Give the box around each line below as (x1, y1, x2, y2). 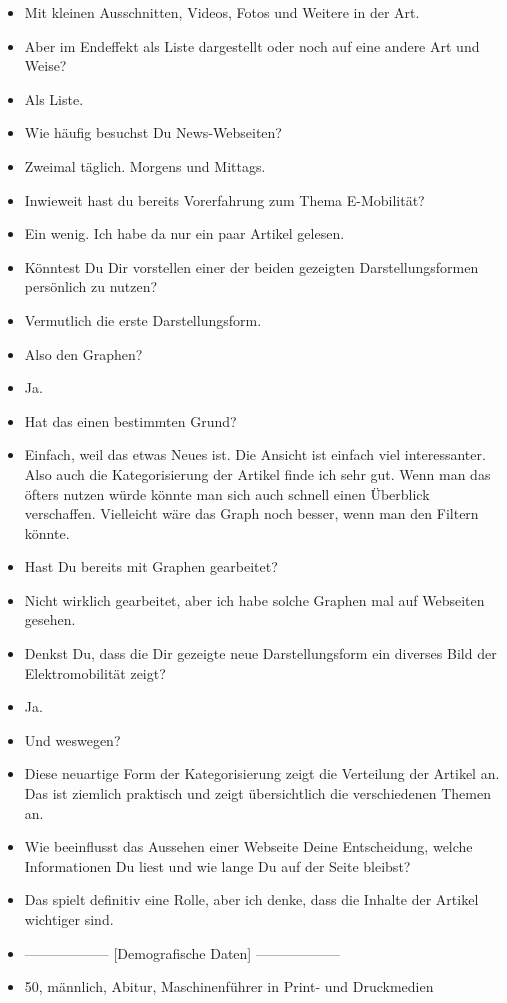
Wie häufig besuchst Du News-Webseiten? (24, 122, 282, 143)
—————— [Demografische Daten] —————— (24, 942, 340, 963)
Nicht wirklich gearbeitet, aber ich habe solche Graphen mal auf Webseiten (24, 589, 485, 610)
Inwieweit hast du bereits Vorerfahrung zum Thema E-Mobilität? (24, 189, 425, 210)
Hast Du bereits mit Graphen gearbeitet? (24, 556, 278, 577)
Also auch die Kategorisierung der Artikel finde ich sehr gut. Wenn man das (24, 463, 491, 484)
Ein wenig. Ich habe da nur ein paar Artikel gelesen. (24, 223, 345, 244)
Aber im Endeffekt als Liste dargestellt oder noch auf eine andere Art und (24, 35, 480, 56)
